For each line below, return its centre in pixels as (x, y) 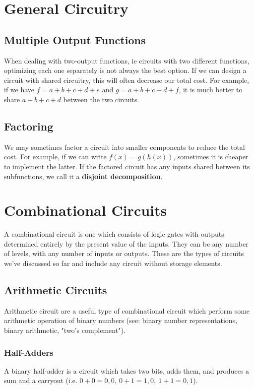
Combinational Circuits (86, 210)
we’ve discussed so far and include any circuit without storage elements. (113, 263)
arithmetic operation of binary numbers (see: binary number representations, (121, 320)
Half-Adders (29, 352)
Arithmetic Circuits (56, 290)
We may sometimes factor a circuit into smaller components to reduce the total (125, 147)
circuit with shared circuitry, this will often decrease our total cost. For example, (127, 80)
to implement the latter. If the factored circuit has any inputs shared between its (127, 166)
